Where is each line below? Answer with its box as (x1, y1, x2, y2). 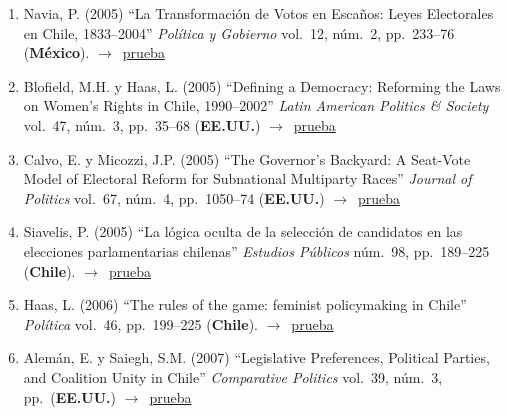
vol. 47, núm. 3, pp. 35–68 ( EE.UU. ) (23, 114, 261, 135)
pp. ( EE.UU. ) (23, 386, 117, 407)
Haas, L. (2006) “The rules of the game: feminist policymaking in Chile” (23, 294, 467, 315)
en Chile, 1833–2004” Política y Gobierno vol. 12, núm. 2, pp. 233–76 (23, 22, 455, 43)
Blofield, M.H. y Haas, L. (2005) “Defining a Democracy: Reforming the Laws (23, 75, 501, 96)
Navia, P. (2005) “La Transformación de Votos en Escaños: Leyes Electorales (23, 3, 494, 23)
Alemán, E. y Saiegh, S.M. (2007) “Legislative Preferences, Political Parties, (23, 347, 490, 368)
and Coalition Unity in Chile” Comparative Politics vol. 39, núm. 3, (23, 366, 443, 387)
